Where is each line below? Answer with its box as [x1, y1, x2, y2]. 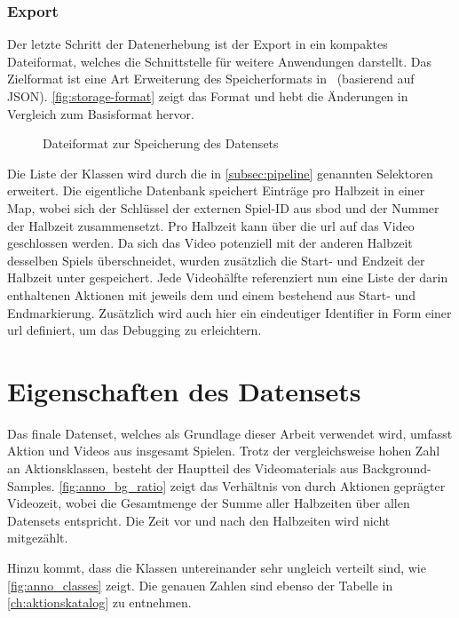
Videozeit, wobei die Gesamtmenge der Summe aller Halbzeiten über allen [7, 494, 410, 512]
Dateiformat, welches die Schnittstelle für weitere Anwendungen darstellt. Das [7, 51, 432, 70]
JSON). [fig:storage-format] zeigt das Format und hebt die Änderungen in [7, 87, 408, 105]
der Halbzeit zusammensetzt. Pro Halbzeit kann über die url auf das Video [7, 216, 415, 234]
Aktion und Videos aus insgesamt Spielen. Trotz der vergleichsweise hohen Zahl [7, 441, 440, 460]
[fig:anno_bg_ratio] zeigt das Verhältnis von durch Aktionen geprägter [59, 476, 446, 495]
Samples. [7, 476, 55, 495]
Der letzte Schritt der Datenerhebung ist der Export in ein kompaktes [7, 35, 388, 53]
